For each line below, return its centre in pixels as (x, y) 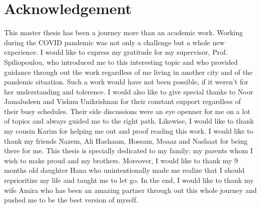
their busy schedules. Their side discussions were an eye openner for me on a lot (127, 111)
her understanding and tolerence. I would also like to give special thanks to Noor (129, 91)
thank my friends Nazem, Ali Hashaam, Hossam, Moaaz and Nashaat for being (126, 140)
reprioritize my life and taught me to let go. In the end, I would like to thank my (129, 180)
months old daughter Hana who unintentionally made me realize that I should (124, 170)
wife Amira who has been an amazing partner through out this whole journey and (130, 190)
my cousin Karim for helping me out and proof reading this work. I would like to (129, 131)
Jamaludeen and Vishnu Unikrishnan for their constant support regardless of (122, 101)
